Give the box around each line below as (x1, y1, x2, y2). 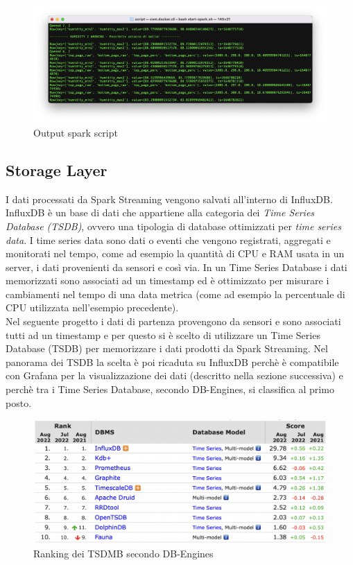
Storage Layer (6, 159, 107, 180)
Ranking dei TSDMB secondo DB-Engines (33, 546, 214, 560)
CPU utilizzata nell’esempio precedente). (6, 300, 179, 315)
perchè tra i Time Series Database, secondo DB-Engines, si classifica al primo (6, 382, 334, 397)
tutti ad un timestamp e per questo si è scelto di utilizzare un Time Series (6, 327, 320, 342)
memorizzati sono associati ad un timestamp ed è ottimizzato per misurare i (6, 273, 329, 288)
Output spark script (33, 125, 118, 139)
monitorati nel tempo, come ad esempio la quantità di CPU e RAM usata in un (6, 246, 345, 261)
